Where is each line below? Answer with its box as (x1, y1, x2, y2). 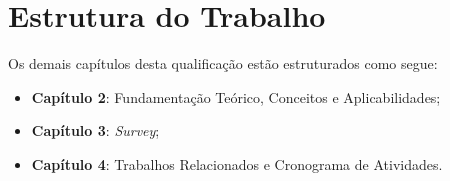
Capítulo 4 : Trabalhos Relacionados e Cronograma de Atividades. (31, 153, 443, 174)
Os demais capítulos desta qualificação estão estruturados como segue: (8, 53, 438, 74)
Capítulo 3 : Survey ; (31, 120, 160, 141)
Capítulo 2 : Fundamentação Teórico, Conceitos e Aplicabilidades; (31, 86, 441, 107)
